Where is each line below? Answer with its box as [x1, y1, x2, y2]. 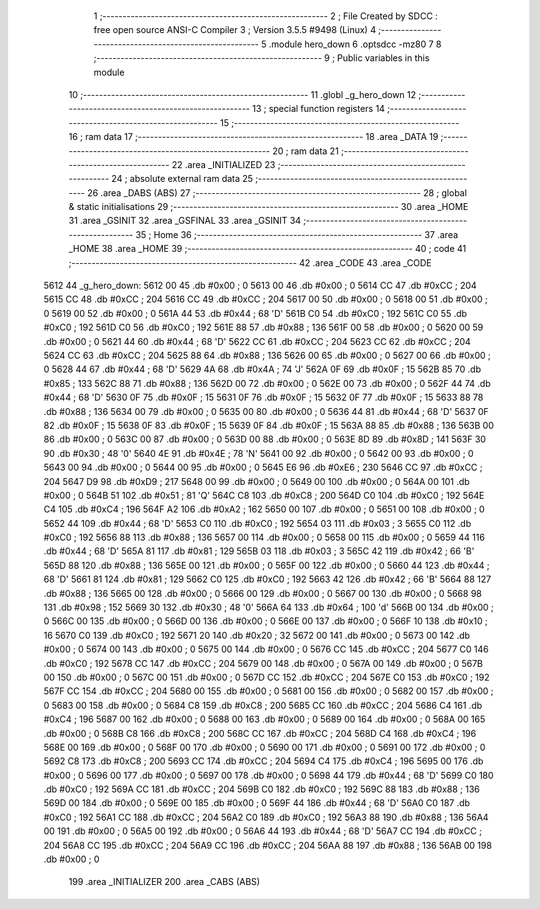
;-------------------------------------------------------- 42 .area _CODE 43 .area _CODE [68, 256, 432, 269]
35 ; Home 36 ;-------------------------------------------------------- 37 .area [135, 228, 459, 240]
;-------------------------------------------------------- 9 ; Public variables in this [93, 52, 430, 64]
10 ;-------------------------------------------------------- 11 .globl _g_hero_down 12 [68, 88, 417, 100]
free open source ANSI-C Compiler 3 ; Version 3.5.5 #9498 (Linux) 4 [93, 24, 377, 36]
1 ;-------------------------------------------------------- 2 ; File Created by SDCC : [93, 10, 439, 22]
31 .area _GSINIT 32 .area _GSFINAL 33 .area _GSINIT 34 [68, 215, 302, 227]
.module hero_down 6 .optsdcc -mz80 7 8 [268, 38, 442, 50]
